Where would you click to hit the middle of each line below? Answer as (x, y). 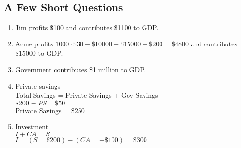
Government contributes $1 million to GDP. (80, 69)
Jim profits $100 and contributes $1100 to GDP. (87, 27)
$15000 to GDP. (39, 53)
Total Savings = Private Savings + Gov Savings (87, 95)
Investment (32, 126)
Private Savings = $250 (50, 110)
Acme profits (34, 43)
